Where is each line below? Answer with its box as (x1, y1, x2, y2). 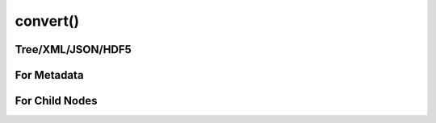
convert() (15, 12, 80, 30)
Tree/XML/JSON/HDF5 (15, 43, 132, 56)
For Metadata (15, 68, 84, 82)
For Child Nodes (15, 94, 98, 108)
